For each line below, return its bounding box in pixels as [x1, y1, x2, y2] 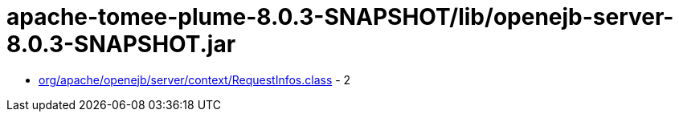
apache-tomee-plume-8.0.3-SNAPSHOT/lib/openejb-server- [6, 3, 674, 31]
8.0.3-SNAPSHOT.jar [6, 31, 236, 58]
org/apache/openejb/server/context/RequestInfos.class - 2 [39, 72, 351, 87]
